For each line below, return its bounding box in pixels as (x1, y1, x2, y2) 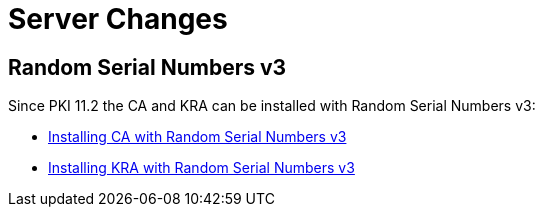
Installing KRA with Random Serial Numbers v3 (48, 159, 355, 177)
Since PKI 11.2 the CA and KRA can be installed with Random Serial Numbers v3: (8, 97, 536, 115)
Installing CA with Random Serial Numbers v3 (48, 128, 347, 146)
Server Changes (8, 2, 228, 36)
